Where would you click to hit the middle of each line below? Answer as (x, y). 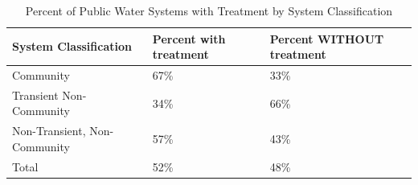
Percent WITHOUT (327, 38)
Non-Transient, (49, 131)
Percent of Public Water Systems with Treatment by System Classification (209, 10)
